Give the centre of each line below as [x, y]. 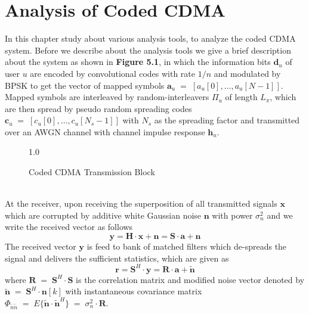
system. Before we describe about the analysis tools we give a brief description [148, 50]
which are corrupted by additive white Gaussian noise [103, 215]
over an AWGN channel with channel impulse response [105, 131]
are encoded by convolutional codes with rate [113, 73]
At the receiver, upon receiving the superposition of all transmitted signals [141, 203]
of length [241, 97]
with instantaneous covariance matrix [134, 291]
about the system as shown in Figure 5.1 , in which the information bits [138, 62]
